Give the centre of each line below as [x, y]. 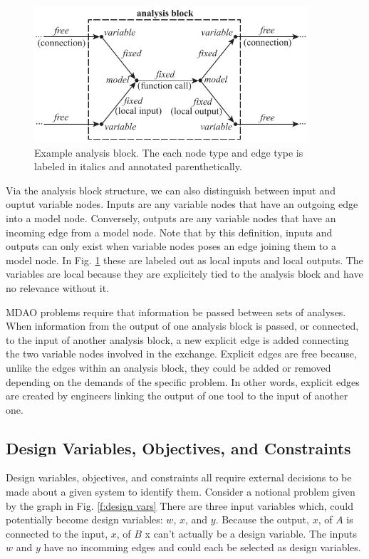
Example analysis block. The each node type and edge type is [169, 152]
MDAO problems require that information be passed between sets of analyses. [176, 312]
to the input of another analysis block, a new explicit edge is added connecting [177, 339]
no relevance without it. [58, 287]
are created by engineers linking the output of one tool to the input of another [177, 396]
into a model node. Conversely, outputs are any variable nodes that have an [171, 218]
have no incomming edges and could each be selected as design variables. [202, 547]
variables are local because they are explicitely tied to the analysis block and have [184, 274]
